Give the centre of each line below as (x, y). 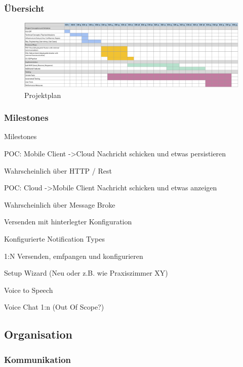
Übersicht (24, 8)
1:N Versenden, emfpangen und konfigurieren (74, 256)
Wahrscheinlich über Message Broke (60, 204)
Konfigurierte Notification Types (54, 238)
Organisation (38, 334)
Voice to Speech (29, 290)
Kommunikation (38, 359)
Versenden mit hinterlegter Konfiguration (68, 222)
